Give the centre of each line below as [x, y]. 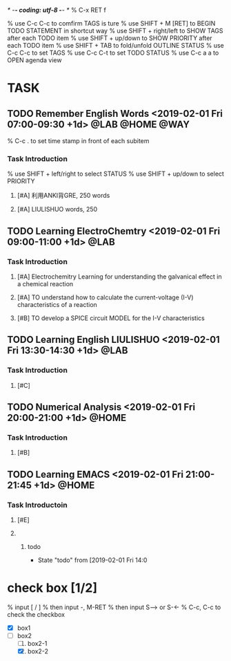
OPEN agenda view [34, 60]
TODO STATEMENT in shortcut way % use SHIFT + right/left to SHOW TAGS [115, 31]
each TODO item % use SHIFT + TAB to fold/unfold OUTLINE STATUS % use [115, 45]
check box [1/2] [52, 588]
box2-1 [37, 644]
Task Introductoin [37, 505]
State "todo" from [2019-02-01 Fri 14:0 [92, 560]
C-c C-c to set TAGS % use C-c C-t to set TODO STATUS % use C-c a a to [113, 53]
